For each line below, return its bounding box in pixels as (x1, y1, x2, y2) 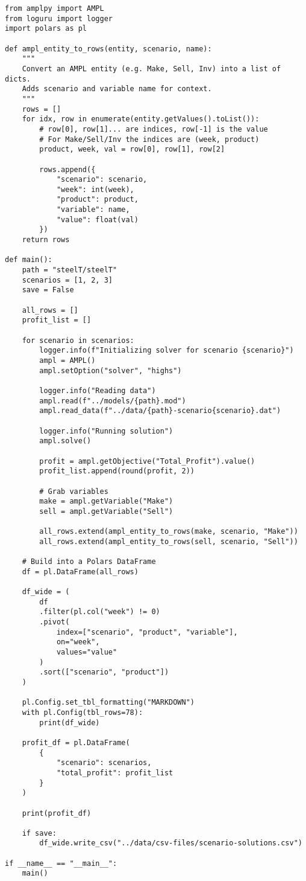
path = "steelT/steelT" (22, 266, 117, 275)
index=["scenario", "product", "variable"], (56, 627, 238, 636)
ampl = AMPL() (39, 356, 96, 365)
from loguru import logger (5, 14, 113, 23)
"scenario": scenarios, (56, 758, 152, 767)
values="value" (56, 648, 117, 656)
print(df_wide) (39, 718, 100, 727)
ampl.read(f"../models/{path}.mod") (39, 396, 186, 405)
